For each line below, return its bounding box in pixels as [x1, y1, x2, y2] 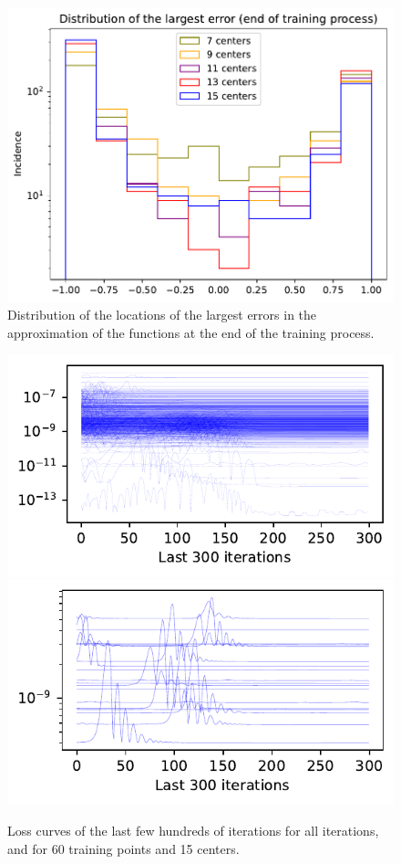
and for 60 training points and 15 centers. [7, 838, 240, 858]
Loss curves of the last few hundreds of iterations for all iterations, [7, 821, 379, 840]
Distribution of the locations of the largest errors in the [7, 305, 317, 324]
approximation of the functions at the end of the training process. [7, 323, 375, 342]
